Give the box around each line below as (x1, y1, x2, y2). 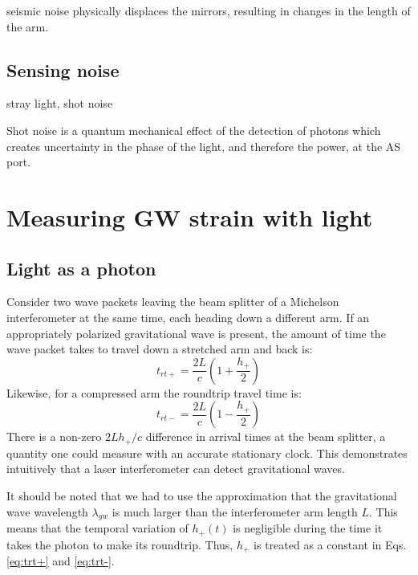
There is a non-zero (6, 428, 102, 445)
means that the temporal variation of (6, 520, 189, 536)
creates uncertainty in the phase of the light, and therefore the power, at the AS (6, 137, 401, 154)
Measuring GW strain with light (6, 200, 373, 233)
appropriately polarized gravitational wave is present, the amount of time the (6, 324, 386, 341)
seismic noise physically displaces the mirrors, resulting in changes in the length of (6, 2, 411, 18)
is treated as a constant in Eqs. (254, 536, 407, 553)
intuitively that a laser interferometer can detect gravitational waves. (6, 460, 345, 477)
